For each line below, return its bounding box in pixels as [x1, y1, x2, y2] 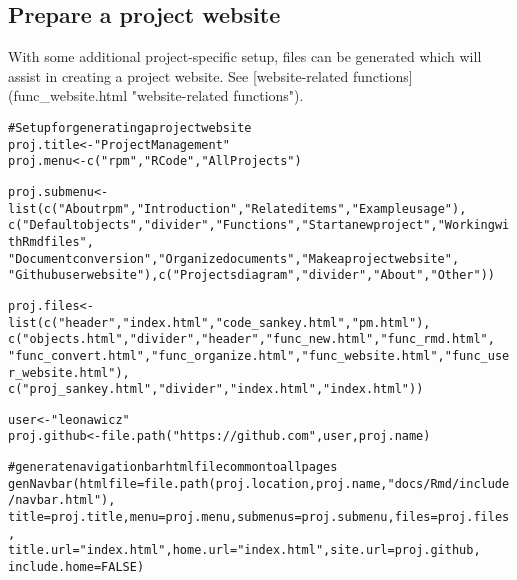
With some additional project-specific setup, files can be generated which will [8, 46, 482, 67]
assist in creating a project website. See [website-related [8, 65, 349, 86]
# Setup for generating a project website [8, 120, 252, 135]
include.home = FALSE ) [8, 560, 145, 575]
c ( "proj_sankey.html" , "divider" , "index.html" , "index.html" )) [8, 382, 424, 397]
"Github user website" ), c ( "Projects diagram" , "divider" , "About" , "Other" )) [8, 268, 495, 283]
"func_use [444, 348, 510, 363]
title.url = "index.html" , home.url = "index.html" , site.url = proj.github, [8, 543, 481, 558]
